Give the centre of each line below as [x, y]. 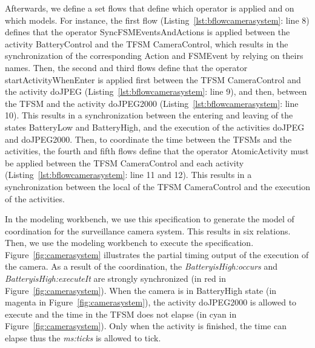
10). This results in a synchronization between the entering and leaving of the [149, 115]
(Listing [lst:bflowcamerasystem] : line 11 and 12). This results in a [128, 175]
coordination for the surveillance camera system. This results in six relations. [148, 230]
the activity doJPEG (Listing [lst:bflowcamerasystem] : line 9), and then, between [156, 91]
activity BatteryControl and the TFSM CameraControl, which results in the [147, 43]
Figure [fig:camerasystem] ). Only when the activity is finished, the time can [146, 326]
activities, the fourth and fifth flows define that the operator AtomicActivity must [157, 151]
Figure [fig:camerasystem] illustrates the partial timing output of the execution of [157, 254]
